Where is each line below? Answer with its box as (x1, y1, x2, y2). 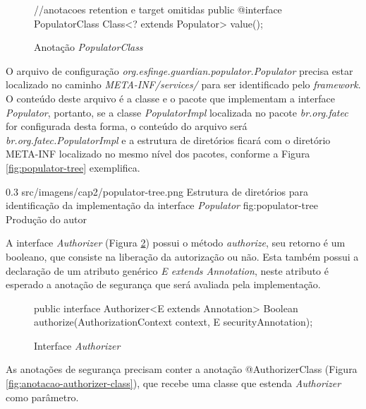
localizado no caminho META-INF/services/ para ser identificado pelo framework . (6, 77, 361, 92)
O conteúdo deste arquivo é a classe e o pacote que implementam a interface (6, 90, 335, 105)
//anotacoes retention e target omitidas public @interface (34, 2, 282, 16)
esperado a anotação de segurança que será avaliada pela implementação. (6, 277, 321, 292)
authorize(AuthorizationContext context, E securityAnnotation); (34, 314, 313, 329)
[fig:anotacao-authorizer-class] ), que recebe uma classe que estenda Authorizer (6, 376, 341, 391)
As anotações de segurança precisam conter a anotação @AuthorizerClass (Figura (6, 362, 358, 377)
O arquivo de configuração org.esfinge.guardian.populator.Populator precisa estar (6, 63, 353, 78)
